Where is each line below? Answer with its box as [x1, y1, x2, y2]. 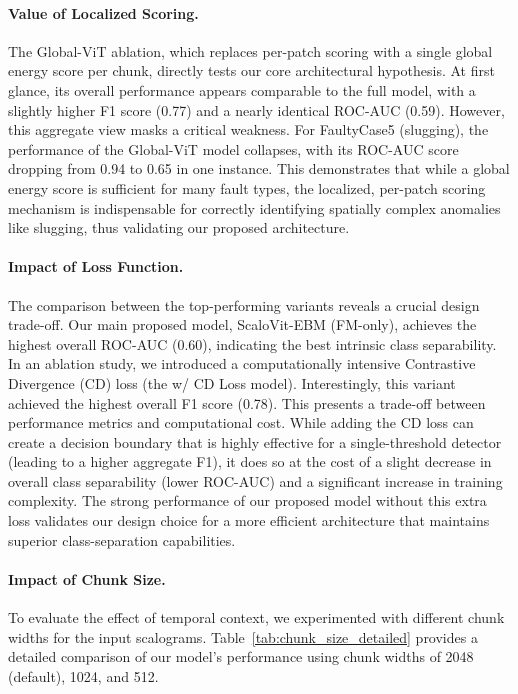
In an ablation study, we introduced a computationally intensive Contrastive [8, 353, 476, 374]
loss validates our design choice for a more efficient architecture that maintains [8, 510, 490, 531]
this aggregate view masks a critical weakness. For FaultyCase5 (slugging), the [8, 119, 489, 140]
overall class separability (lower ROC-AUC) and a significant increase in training [8, 470, 503, 491]
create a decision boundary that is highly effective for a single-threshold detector [8, 431, 502, 452]
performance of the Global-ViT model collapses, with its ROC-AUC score [8, 138, 459, 159]
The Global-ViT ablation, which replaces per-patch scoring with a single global [8, 40, 493, 61]
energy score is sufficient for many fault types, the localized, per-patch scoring [8, 177, 486, 198]
